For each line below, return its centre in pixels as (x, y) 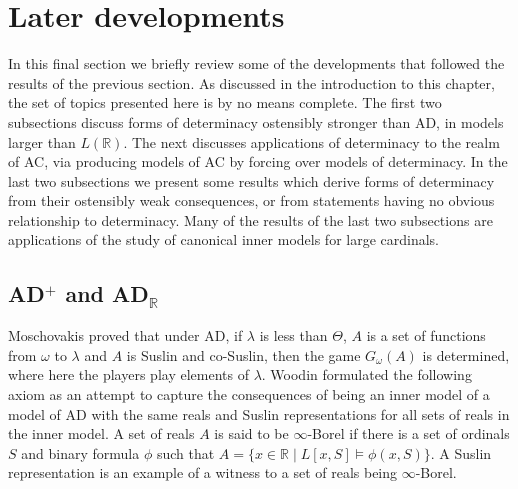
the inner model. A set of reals (101, 433)
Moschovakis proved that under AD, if (125, 335)
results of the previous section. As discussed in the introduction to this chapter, (251, 82)
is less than (293, 335)
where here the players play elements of (128, 374)
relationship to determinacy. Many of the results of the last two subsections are (250, 219)
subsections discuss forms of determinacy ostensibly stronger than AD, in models (256, 121)
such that (185, 452)
